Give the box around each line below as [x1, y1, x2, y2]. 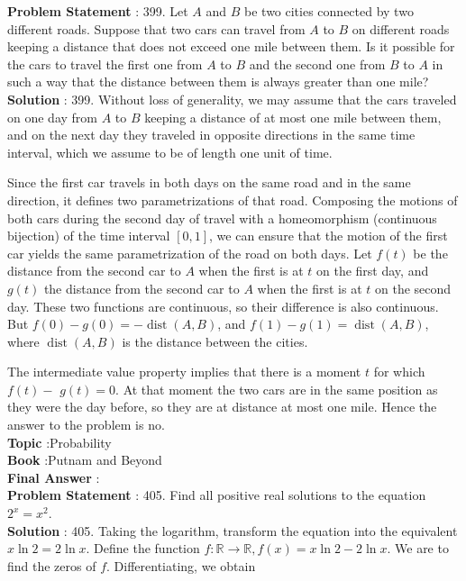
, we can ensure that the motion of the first [209, 226, 448, 245]
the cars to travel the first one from [7, 54, 203, 73]
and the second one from [249, 54, 386, 73]
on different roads [352, 19, 450, 38]
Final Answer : [7, 468, 100, 486]
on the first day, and [316, 261, 429, 280]
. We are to [387, 539, 449, 558]
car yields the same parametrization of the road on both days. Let [7, 243, 372, 262]
